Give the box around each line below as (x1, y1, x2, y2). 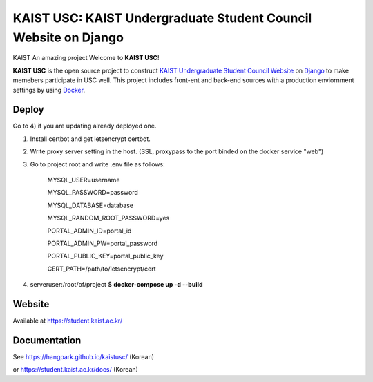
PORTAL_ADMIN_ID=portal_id (47, 227, 132, 235)
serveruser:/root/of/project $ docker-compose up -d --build (30, 280, 203, 289)
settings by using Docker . (12, 86, 86, 94)
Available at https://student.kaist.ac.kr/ (12, 316, 123, 325)
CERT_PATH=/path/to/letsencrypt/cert (47, 265, 156, 273)
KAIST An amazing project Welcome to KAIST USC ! (12, 54, 160, 62)
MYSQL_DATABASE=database (47, 201, 134, 209)
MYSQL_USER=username (47, 175, 120, 184)
